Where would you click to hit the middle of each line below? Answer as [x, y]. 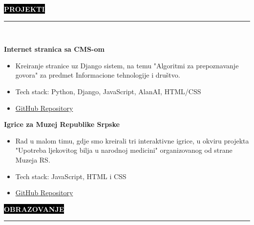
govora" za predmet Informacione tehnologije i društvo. [98, 75]
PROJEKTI [24, 9]
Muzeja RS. [33, 159]
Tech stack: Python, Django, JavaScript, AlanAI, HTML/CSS [108, 91]
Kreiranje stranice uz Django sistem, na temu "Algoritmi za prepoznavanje [127, 65]
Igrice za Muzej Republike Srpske [62, 124]
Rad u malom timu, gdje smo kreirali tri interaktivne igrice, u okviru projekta [132, 140]
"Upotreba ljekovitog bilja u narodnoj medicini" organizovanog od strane [124, 150]
